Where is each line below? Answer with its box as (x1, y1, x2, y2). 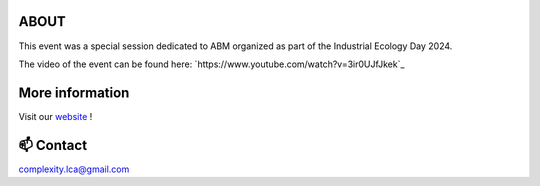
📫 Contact (18, 136, 88, 154)
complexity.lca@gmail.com (18, 163, 130, 175)
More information (18, 84, 130, 101)
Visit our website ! (18, 110, 93, 122)
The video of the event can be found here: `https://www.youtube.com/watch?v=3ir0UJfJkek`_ (18, 58, 405, 70)
